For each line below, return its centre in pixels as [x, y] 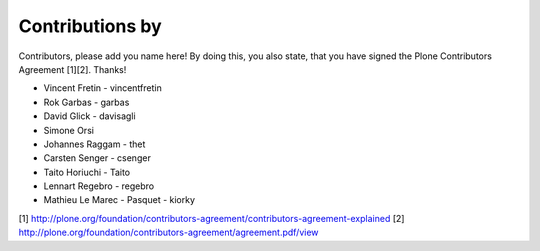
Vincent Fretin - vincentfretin [102, 88]
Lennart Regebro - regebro [99, 186]
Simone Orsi [69, 130]
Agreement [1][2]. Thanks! [72, 69]
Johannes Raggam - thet [94, 144]
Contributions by [90, 26]
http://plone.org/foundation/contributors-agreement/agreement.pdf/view [168, 232]
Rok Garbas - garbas [86, 102]
